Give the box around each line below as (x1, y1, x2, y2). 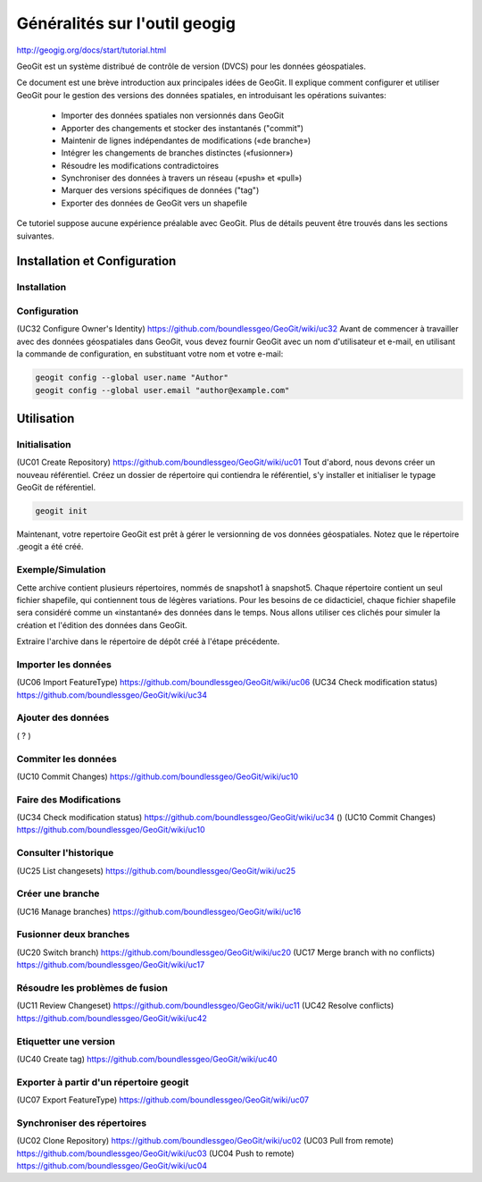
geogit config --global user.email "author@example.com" (35, 385, 290, 395)
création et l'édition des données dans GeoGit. (16, 619, 187, 630)
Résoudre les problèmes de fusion (16, 982, 169, 994)
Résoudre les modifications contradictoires (61, 160, 219, 171)
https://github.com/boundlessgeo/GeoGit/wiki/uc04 (16, 1160, 208, 1170)
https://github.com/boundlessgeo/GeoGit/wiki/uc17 (16, 960, 205, 970)
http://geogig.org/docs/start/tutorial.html (16, 45, 167, 55)
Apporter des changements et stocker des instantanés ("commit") (61, 122, 303, 133)
